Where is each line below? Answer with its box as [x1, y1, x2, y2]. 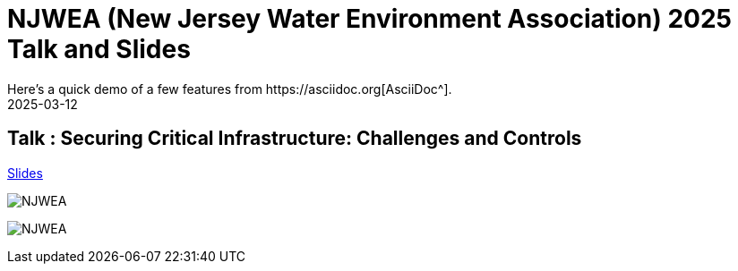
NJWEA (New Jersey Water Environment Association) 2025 [7, 4, 732, 34]
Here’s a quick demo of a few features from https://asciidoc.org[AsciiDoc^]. [7, 80, 452, 97]
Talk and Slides [7, 34, 191, 64]
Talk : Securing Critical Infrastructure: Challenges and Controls [7, 127, 582, 150]
